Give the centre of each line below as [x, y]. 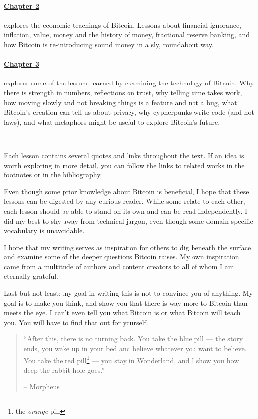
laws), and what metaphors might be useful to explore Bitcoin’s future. [112, 122]
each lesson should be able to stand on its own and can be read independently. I [126, 210]
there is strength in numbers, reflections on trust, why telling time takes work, [123, 92]
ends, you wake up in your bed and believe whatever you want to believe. [135, 349]
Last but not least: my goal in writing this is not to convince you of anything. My [129, 293]
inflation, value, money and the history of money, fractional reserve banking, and [127, 35]
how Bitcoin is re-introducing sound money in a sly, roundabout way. [109, 44]
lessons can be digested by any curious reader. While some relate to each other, [125, 201]
